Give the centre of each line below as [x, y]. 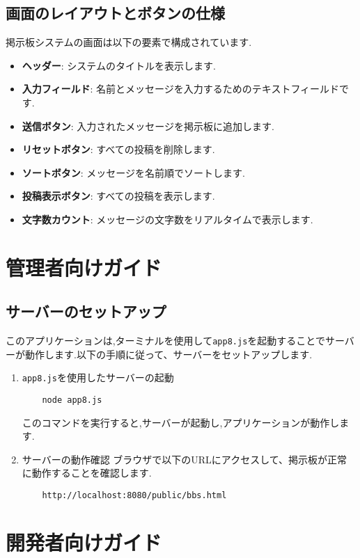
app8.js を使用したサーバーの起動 [98, 377]
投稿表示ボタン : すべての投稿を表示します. [118, 196]
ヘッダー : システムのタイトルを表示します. [119, 65]
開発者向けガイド [84, 542]
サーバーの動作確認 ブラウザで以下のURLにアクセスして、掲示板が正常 [185, 459]
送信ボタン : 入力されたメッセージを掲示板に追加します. [148, 126]
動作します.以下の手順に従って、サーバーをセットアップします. [169, 354]
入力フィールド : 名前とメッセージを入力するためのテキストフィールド [181, 89]
